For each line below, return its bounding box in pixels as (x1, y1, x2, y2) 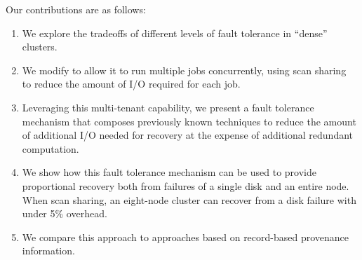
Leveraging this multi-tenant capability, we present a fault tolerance (22, 100, 314, 114)
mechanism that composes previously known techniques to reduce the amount (22, 114, 356, 128)
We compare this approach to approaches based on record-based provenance (22, 229, 349, 244)
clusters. (22, 39, 58, 54)
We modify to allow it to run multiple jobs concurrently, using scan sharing (22, 62, 347, 77)
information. (22, 243, 75, 258)
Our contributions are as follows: (6, 2, 146, 16)
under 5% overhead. (22, 206, 107, 221)
